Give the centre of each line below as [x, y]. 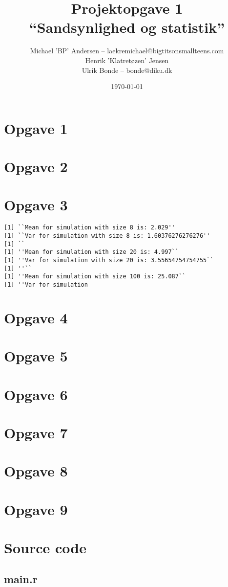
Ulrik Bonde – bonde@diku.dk [127, 70]
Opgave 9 [36, 509]
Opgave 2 [36, 167]
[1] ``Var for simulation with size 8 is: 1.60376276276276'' [107, 236]
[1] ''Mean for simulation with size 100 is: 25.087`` [95, 277]
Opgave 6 [36, 394]
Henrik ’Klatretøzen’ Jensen [127, 60]
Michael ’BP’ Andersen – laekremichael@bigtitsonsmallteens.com [127, 51]
